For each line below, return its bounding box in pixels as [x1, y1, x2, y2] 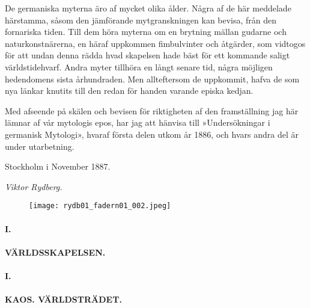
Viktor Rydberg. [5, 180, 62, 192]
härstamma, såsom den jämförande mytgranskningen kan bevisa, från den [5, 13, 277, 26]
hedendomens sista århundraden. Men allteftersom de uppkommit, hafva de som [5, 72, 300, 85]
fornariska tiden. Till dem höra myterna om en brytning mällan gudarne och [5, 25, 287, 38]
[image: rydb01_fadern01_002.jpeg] [29, 202, 171, 211]
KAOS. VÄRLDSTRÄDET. [5, 293, 122, 306]
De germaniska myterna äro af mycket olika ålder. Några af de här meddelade [5, 2, 291, 14]
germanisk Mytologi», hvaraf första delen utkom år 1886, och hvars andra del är [5, 128, 299, 140]
